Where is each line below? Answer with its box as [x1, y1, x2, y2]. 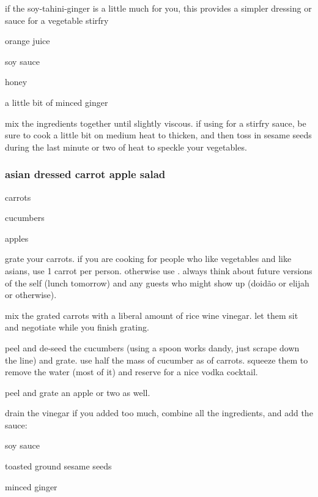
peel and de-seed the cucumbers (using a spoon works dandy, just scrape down [5, 341, 300, 354]
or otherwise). [5, 288, 57, 301]
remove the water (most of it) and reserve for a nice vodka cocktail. [5, 365, 258, 378]
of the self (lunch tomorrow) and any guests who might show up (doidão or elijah [5, 276, 309, 289]
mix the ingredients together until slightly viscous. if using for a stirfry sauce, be [5, 116, 306, 129]
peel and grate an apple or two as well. [5, 386, 150, 398]
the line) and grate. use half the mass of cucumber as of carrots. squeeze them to [5, 353, 308, 366]
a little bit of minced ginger [5, 95, 108, 108]
